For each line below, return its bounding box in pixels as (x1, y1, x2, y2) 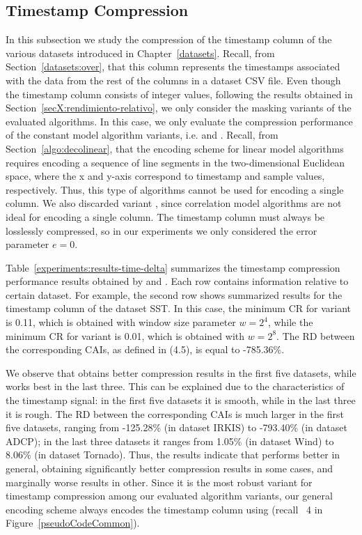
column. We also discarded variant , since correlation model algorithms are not (6, 196, 342, 210)
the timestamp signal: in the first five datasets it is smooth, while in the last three (6, 393, 356, 408)
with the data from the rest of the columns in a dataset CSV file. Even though (6, 72, 341, 87)
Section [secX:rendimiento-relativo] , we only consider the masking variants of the (6, 100, 352, 115)
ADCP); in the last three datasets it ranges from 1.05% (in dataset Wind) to (6, 433, 334, 448)
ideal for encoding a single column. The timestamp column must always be (6, 209, 325, 224)
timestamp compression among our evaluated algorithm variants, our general (6, 488, 333, 503)
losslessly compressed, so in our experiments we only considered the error (6, 223, 317, 238)
